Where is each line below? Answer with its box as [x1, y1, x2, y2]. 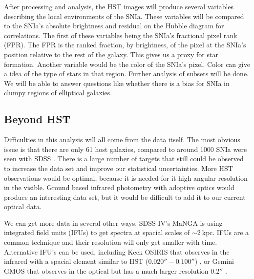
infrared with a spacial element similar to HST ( [4, 256, 148, 266]
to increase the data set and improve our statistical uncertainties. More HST [4, 163, 233, 173]
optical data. [4, 201, 42, 212]
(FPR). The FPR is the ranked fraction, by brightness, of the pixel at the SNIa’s [4, 40, 246, 50]
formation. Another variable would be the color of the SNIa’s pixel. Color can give [4, 59, 250, 69]
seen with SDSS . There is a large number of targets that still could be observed [4, 153, 244, 164]
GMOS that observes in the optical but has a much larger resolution [4, 265, 209, 276]
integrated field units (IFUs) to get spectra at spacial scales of [4, 227, 190, 237]
